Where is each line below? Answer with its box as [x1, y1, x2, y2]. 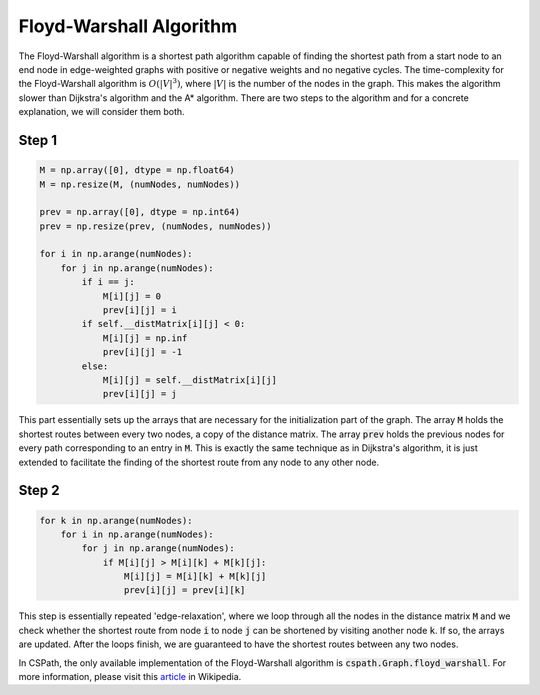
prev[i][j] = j [102, 388, 177, 400]
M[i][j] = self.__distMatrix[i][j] [102, 374, 277, 385]
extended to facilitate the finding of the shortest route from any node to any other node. [18, 456, 380, 468]
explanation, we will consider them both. [18, 106, 185, 118]
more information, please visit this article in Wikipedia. [18, 671, 242, 683]
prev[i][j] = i [102, 305, 177, 316]
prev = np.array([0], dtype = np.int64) [39, 206, 240, 218]
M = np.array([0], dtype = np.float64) [39, 165, 235, 176]
